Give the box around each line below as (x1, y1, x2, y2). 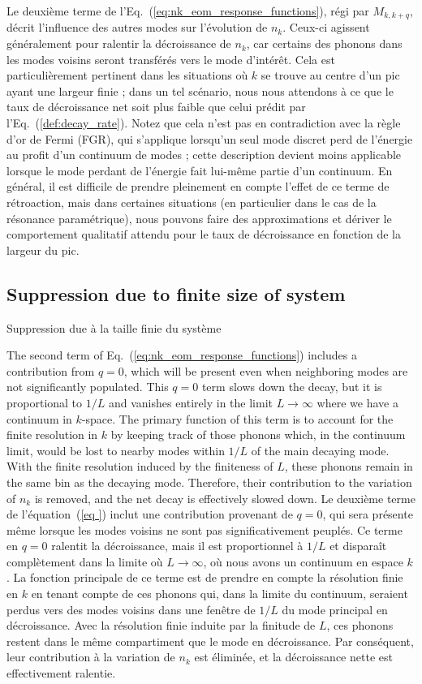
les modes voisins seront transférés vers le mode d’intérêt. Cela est (6, 50, 335, 67)
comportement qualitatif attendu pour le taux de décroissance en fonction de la (6, 226, 402, 243)
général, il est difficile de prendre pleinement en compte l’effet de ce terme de (6, 178, 390, 195)
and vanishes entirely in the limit (108, 394, 273, 411)
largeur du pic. (6, 241, 80, 258)
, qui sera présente (322, 505, 413, 523)
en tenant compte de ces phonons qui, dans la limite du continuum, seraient (31, 585, 408, 602)
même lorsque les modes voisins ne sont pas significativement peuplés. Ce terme (6, 521, 403, 538)
